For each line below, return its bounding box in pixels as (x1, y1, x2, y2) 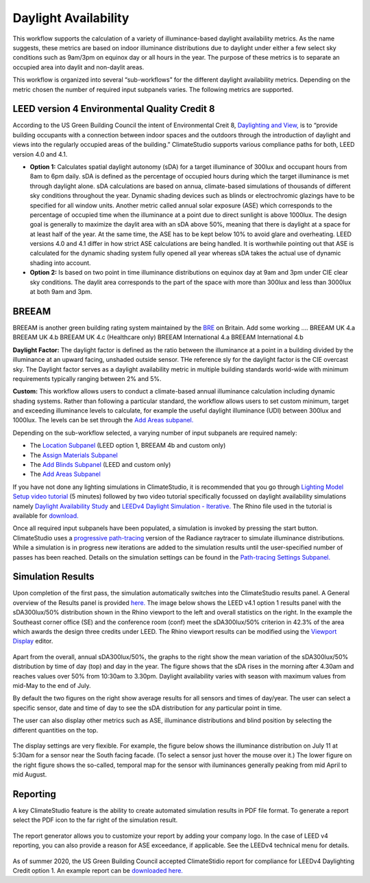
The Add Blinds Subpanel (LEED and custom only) (29, 461, 171, 469)
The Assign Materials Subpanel (29, 450, 118, 459)
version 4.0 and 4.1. (12, 150, 68, 158)
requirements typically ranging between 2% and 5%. (12, 374, 162, 382)
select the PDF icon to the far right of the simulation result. (12, 816, 178, 824)
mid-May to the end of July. (12, 681, 91, 689)
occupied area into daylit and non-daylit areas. (12, 62, 145, 71)
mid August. (12, 770, 47, 779)
